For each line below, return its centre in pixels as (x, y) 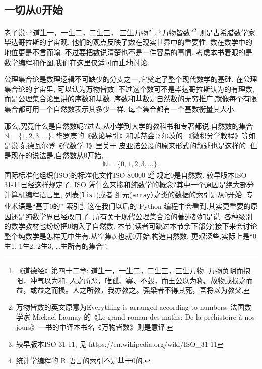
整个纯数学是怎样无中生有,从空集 (58, 235)
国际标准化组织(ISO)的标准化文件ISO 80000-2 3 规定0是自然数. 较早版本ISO (125, 174)
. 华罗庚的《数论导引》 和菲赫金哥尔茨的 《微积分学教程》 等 (150, 136)
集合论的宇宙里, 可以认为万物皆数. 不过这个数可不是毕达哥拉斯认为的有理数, (129, 89)
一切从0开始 (34, 9)
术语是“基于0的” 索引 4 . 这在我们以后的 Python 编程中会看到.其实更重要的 (131, 205)
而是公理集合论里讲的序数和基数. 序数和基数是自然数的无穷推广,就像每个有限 (131, 99)
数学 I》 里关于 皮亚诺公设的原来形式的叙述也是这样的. (159, 145)
